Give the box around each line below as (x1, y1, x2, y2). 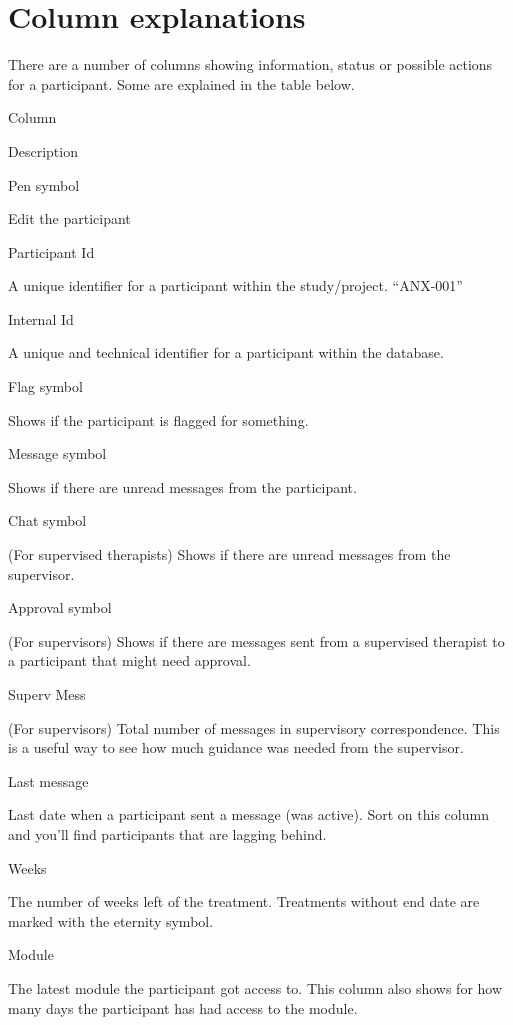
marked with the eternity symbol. (8, 910, 214, 931)
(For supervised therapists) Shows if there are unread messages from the (8, 544, 451, 565)
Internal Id (8, 308, 74, 329)
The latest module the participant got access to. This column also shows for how (8, 977, 503, 998)
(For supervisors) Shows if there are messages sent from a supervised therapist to (8, 630, 505, 651)
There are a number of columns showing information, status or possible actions (8, 54, 493, 75)
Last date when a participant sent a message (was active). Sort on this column (8, 804, 489, 825)
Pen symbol (8, 174, 80, 195)
